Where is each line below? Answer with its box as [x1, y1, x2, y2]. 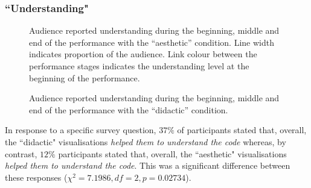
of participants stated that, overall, [177, 124, 307, 136]
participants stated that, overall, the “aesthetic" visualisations [58, 147, 287, 160]
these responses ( [5, 171, 68, 183]
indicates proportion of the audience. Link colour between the [29, 48, 257, 60]
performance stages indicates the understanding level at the [29, 60, 249, 72]
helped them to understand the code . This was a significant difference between [5, 159, 290, 172]
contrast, [5, 147, 37, 160]
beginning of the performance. [29, 71, 140, 84]
